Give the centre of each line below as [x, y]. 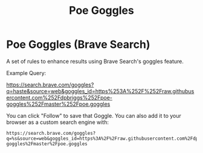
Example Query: [26, 73]
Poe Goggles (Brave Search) [78, 44]
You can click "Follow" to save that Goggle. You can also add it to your [94, 116]
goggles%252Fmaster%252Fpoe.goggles [58, 104]
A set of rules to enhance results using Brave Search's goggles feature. [95, 61]
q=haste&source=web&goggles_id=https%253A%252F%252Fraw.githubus [100, 91]
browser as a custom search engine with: [57, 122]
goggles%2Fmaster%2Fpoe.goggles [47, 144]
